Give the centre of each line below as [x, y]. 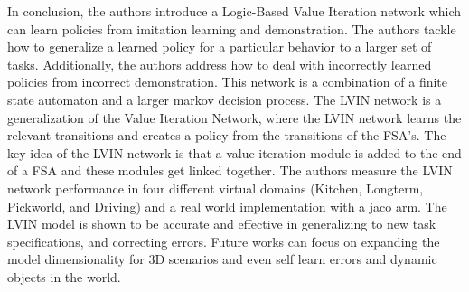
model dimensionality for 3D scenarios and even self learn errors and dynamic [222, 259]
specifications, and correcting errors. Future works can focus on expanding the [224, 241]
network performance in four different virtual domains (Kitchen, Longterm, [216, 188]
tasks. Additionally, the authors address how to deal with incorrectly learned [220, 64]
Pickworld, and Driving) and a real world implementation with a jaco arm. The [227, 206]
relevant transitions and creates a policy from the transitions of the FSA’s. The [227, 135]
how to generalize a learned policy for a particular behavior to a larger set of [220, 47]
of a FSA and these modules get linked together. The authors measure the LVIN [230, 170]
